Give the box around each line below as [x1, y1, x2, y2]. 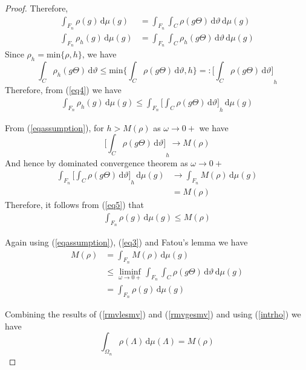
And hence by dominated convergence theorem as [5, 156, 188, 169]
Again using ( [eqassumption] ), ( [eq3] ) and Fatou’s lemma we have [5, 235, 248, 248]
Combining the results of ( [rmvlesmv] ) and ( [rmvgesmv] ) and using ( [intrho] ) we [5, 308, 301, 320]
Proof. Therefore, [5, 2, 68, 14]
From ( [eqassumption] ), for [5, 121, 104, 134]
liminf [119, 267, 141, 276]
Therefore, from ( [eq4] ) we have [5, 83, 122, 96]
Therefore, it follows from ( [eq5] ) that [5, 198, 145, 211]
